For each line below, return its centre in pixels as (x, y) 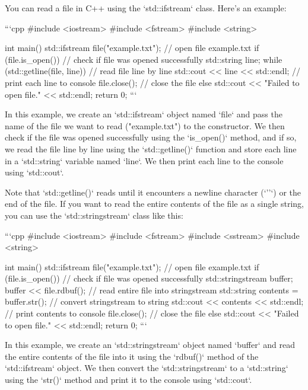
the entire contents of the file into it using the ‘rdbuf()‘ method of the (132, 356)
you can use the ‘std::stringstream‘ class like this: (94, 215)
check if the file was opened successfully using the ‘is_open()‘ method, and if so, (151, 137)
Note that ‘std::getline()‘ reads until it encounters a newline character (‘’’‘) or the (153, 192)
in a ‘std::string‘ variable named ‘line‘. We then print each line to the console (144, 160)
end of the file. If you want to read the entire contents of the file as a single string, (154, 204)
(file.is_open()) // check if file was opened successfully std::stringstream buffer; (149, 278)
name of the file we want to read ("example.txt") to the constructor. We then (145, 125)
